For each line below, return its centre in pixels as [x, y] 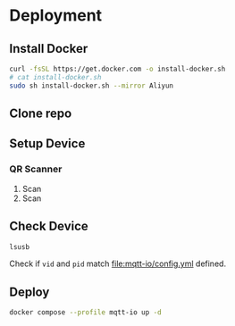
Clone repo [41, 114]
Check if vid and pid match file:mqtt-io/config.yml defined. [117, 263]
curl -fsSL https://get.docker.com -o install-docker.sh [117, 69]
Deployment [56, 16]
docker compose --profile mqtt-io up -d [86, 313]
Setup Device [47, 144]
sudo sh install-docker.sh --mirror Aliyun [92, 86]
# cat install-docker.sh [55, 77]
